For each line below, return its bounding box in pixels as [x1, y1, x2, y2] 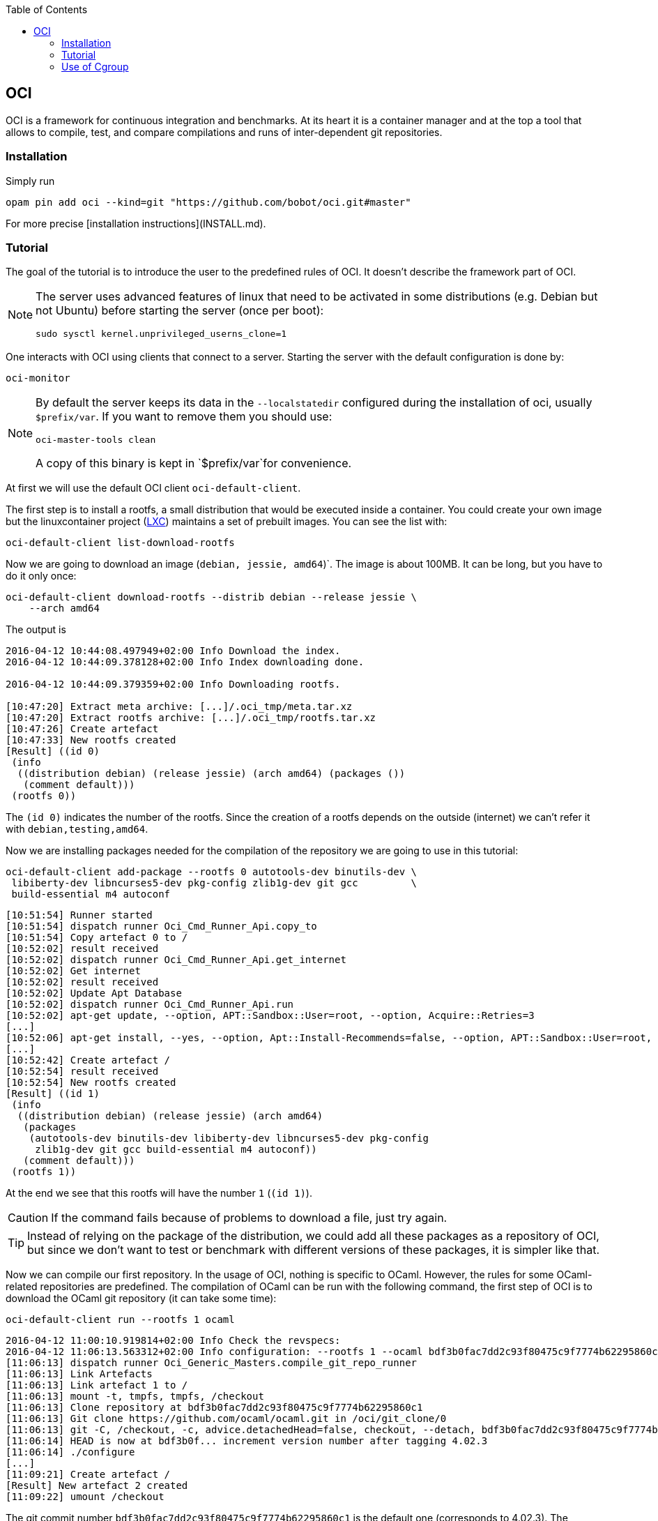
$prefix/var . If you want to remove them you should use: [36, 409, 332, 424]
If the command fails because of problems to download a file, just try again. [51, 1211, 447, 1225]
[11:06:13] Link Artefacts [6, 1368, 153, 1380]
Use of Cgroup [61, 61, 129, 73]
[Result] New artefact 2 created [6, 1480, 188, 1492]
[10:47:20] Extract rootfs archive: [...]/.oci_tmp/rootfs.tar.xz [6, 712, 376, 724]
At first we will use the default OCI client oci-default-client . [6, 482, 301, 494]
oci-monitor [6, 372, 70, 384]
